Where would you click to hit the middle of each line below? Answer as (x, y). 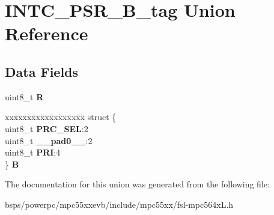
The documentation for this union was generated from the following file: (137, 184)
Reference (47, 33)
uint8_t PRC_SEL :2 (47, 128)
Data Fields (42, 71)
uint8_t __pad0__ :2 (49, 140)
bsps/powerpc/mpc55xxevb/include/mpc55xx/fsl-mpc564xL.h (119, 204)
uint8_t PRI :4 (33, 152)
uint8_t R (24, 96)
